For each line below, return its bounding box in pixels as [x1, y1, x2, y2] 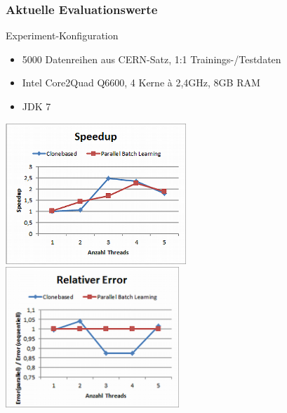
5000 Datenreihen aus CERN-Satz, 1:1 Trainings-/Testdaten [22, 51, 281, 66]
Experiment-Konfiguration [6, 28, 119, 43]
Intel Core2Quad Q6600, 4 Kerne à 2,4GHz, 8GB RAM [22, 75, 260, 90]
